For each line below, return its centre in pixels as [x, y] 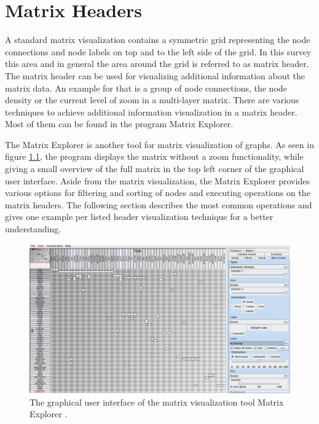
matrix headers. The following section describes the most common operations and [159, 204]
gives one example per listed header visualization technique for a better [139, 217]
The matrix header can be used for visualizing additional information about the [155, 75]
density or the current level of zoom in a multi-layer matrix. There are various [152, 100]
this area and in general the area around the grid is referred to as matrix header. [157, 64]
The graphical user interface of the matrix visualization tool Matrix [157, 402]
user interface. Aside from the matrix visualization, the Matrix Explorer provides [157, 180]
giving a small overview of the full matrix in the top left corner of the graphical [155, 169]
